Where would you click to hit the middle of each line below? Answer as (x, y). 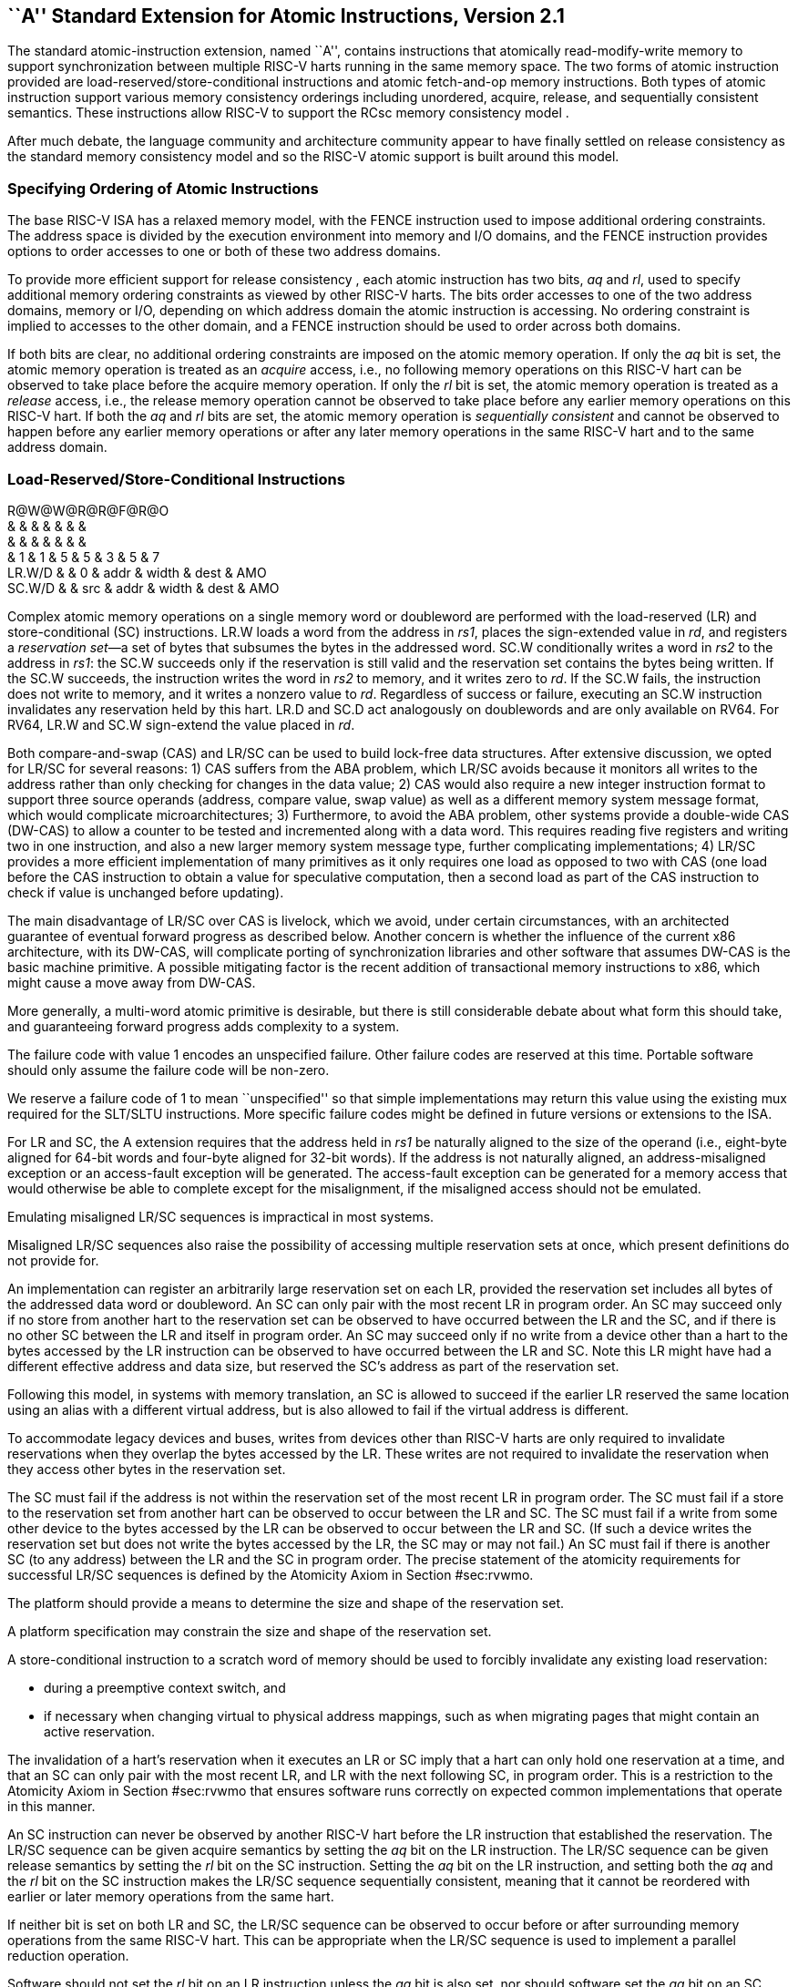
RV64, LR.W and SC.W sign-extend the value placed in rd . (181, 724)
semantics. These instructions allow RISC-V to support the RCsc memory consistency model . (288, 113)
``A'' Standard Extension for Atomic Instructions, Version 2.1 (286, 16)
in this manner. (51, 1806)
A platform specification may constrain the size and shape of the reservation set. (250, 1631)
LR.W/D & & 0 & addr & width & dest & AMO (137, 572)
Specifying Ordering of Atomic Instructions (163, 188)
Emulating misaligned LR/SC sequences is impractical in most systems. (221, 1216)
